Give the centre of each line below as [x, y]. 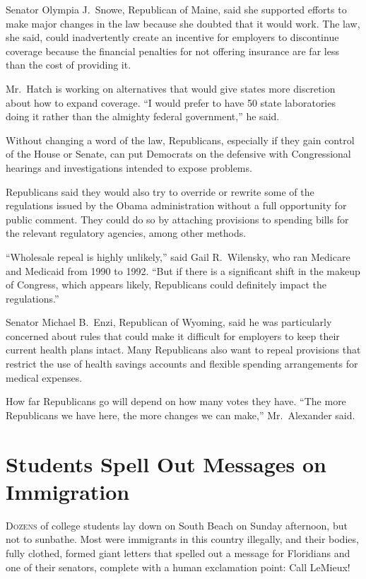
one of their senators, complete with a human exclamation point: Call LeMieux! [178, 567]
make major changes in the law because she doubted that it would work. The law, [183, 23]
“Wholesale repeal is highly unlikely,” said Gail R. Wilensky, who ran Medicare [178, 256]
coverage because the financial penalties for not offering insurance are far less [172, 51]
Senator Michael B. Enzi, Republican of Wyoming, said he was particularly [169, 322]
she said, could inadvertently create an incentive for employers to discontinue [172, 37]
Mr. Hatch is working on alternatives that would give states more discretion [171, 88]
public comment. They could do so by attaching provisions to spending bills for [177, 219]
